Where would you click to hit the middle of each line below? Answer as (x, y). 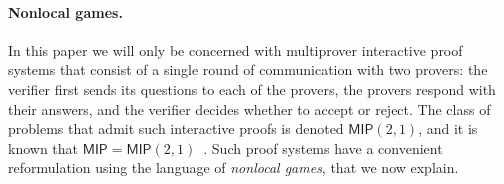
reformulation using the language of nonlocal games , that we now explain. (233, 167)
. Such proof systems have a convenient (323, 147)
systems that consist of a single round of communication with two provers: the (248, 69)
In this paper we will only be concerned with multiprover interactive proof (235, 49)
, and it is (448, 128)
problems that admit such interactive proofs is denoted (176, 128)
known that (43, 147)
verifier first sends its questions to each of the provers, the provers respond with (252, 88)
